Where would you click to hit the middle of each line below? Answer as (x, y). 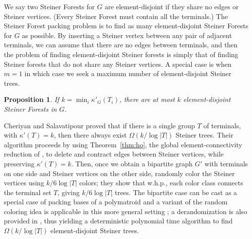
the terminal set (28, 192)
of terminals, (222, 125)
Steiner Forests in (30, 109)
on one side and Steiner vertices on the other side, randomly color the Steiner (119, 173)
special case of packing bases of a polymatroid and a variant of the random (116, 202)
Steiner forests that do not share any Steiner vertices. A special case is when (118, 64)
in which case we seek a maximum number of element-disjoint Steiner (128, 73)
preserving (19, 163)
